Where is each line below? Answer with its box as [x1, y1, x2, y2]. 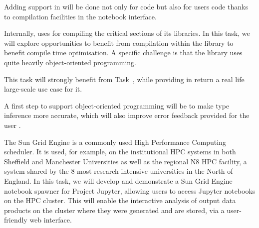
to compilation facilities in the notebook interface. [4, 11, 157, 21]
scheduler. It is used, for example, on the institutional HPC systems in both [4, 146, 236, 157]
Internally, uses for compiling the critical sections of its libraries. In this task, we [4, 28, 250, 38]
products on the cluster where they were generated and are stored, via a [4, 205, 225, 215]
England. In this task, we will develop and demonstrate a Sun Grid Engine [4, 175, 233, 186]
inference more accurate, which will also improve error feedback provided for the [4, 110, 250, 120]
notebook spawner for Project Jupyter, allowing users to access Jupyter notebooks [4, 185, 256, 196]
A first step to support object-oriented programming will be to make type [4, 100, 230, 111]
